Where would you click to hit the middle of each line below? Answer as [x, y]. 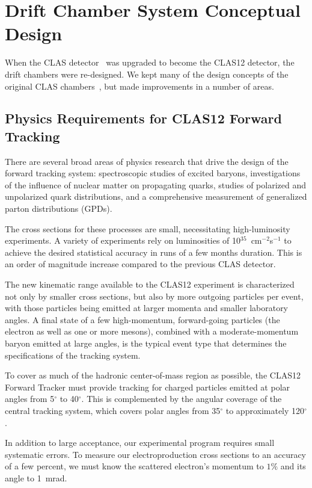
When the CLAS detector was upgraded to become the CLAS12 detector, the [150, 62]
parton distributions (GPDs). [59, 208]
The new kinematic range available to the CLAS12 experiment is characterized [150, 284]
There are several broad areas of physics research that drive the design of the [147, 161]
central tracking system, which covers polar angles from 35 [113, 410]
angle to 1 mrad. [36, 477]
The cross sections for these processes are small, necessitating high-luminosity [148, 228]
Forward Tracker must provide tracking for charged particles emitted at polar [148, 387]
